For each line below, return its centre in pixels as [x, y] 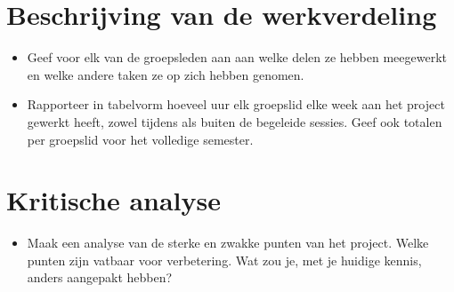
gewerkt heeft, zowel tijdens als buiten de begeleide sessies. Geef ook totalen [235, 121]
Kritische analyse [113, 200]
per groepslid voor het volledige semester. [140, 139]
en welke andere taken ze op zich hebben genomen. [166, 74]
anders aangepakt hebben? [100, 277]
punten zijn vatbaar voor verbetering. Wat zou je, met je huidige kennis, [224, 260]
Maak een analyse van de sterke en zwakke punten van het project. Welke [228, 243]
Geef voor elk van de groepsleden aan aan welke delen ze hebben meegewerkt [237, 57]
